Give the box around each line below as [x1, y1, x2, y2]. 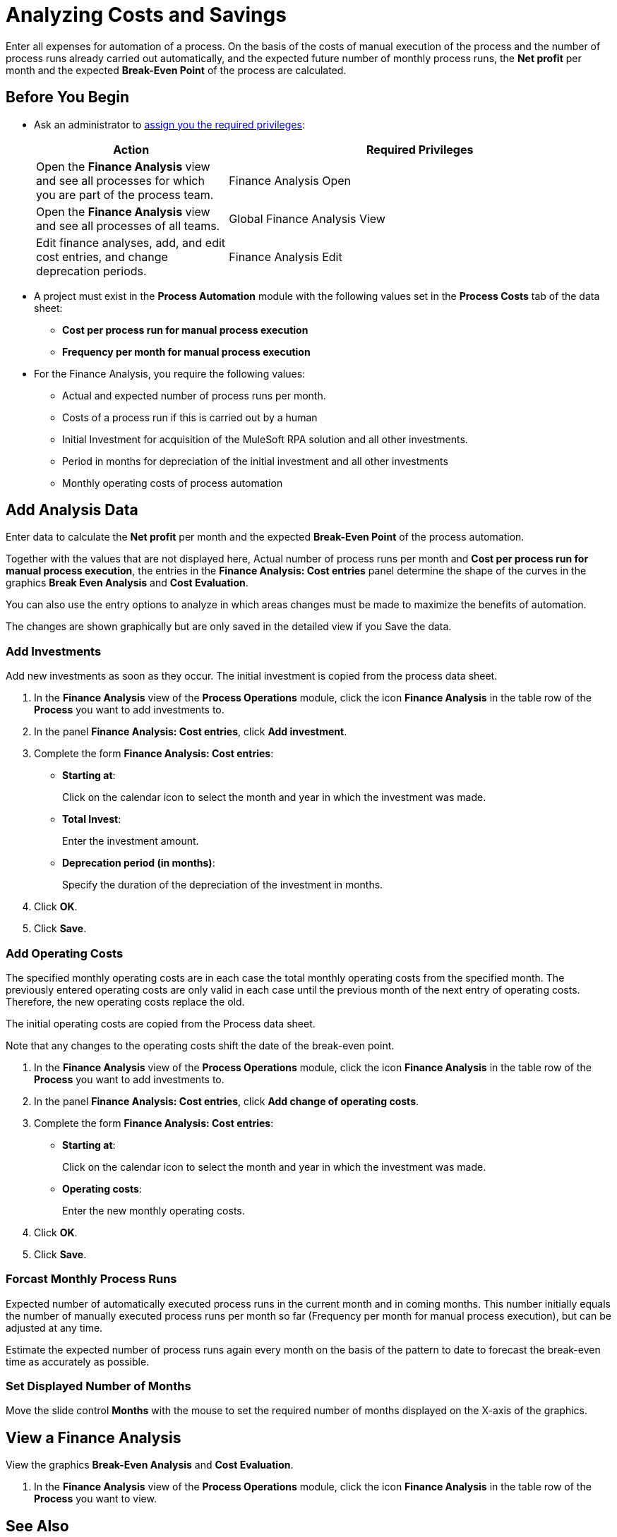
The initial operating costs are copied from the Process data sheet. [6, 1017, 316, 1030]
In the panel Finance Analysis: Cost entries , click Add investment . [34, 725, 347, 738]
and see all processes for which [36, 173, 205, 188]
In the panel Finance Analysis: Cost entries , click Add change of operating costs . [34, 1095, 419, 1107]
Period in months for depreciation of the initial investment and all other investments [62, 454, 448, 467]
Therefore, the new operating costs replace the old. [6, 995, 245, 1008]
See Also [6, 1517, 69, 1535]
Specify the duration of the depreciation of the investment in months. [62, 879, 383, 891]
